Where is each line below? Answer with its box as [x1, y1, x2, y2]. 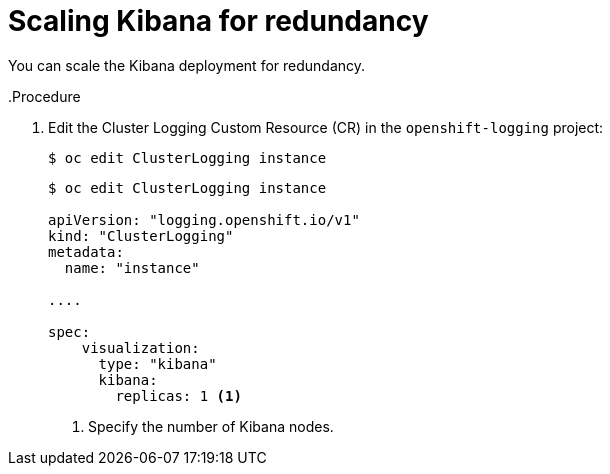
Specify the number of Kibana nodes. [88, 417, 334, 435]
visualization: [81, 339, 200, 356]
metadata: [48, 243, 124, 260]
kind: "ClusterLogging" [48, 227, 234, 244]
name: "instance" [64, 259, 200, 276]
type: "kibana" [98, 355, 217, 372]
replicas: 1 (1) [115, 387, 242, 404]
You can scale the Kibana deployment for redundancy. [8, 56, 366, 74]
